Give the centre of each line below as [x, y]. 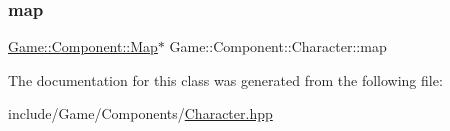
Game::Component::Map [83, 46]
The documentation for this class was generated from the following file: [225, 79]
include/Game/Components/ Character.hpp [140, 113]
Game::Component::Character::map [278, 46]
